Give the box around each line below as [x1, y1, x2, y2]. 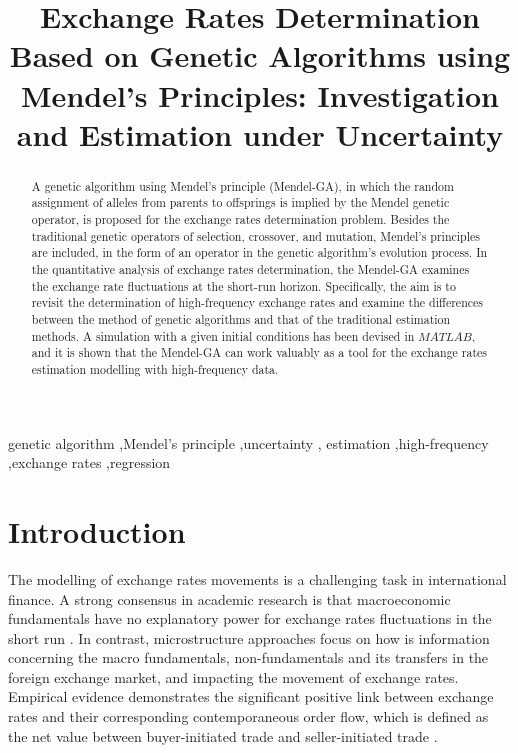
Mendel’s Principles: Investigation [21, 74, 499, 115]
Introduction [8, 510, 186, 551]
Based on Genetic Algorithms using [9, 35, 511, 76]
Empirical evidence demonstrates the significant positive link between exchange [8, 686, 494, 707]
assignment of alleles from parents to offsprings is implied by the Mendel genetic [31, 194, 450, 211]
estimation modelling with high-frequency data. [31, 360, 279, 377]
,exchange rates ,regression [8, 452, 171, 473]
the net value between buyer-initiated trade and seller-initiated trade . [8, 725, 438, 746]
